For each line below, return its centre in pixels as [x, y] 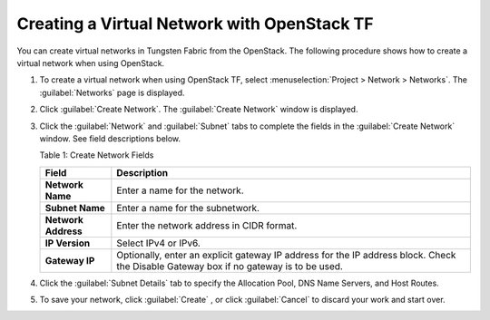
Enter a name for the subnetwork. [188, 208]
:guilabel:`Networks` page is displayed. [112, 92]
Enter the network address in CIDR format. [207, 225]
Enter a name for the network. [180, 190]
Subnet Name [75, 208]
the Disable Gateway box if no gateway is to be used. [230, 266]
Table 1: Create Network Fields [97, 155]
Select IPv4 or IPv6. [159, 243]
